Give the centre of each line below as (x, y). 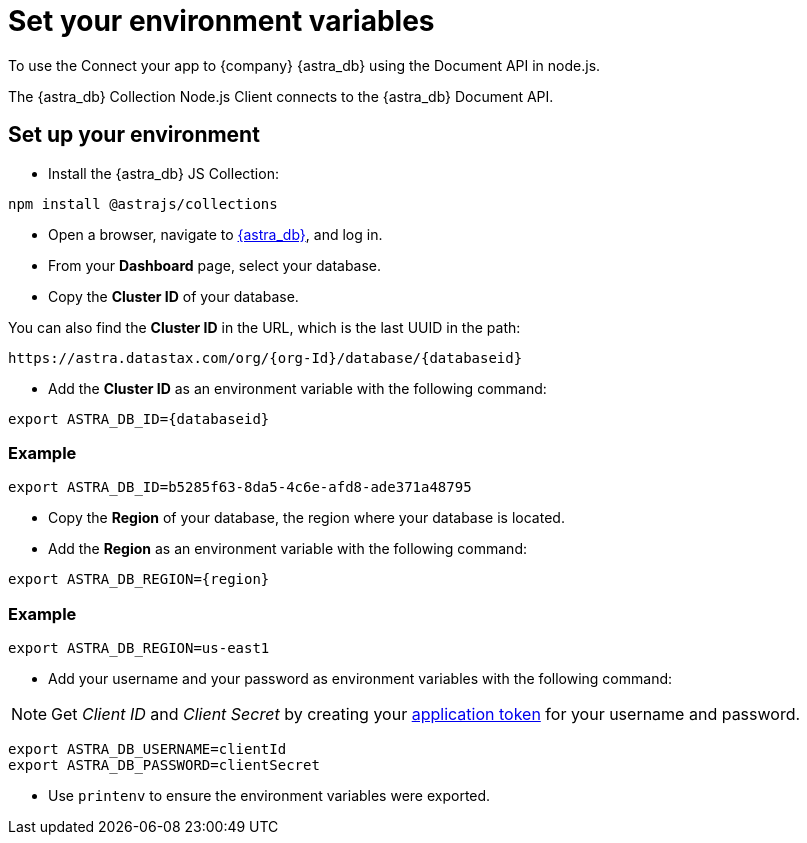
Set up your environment (134, 135)
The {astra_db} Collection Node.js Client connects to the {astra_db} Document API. (281, 96)
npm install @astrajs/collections (143, 203)
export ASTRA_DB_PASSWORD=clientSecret (164, 765)
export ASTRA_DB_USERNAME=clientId (147, 749)
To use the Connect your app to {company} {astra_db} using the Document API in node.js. (304, 65)
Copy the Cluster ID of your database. (173, 296)
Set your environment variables (221, 21)
